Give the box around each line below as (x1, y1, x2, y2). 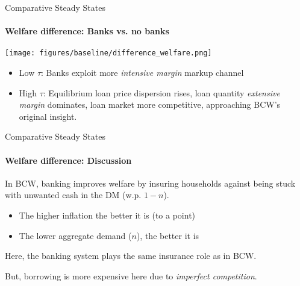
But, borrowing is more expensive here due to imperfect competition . (5, 269, 257, 282)
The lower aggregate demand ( (19, 229, 132, 241)
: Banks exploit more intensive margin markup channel (41, 66, 244, 79)
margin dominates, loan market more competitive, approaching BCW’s (19, 98, 281, 111)
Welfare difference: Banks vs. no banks (5, 25, 169, 37)
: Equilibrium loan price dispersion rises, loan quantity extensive (43, 86, 280, 99)
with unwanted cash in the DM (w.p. (5, 188, 142, 201)
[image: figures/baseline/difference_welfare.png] (5, 49, 212, 58)
